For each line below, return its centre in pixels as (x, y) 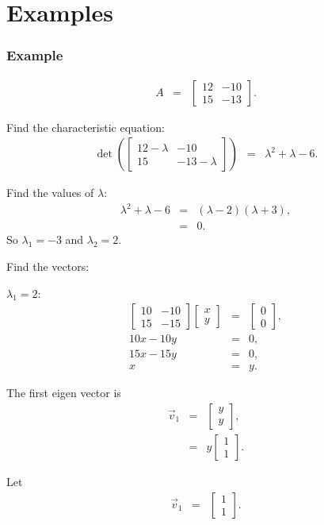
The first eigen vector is (64, 393)
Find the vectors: (48, 266)
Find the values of (50, 193)
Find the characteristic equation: (86, 127)
